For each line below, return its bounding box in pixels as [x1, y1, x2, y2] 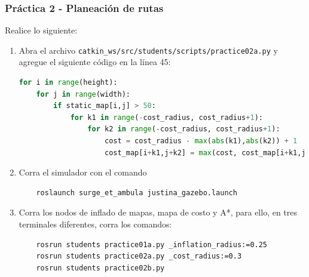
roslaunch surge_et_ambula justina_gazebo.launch [36, 188, 237, 197]
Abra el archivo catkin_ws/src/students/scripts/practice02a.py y [19, 44, 278, 56]
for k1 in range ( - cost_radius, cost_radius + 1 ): [70, 113, 263, 122]
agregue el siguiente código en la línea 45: [19, 56, 171, 68]
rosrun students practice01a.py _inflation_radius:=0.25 [36, 240, 268, 249]
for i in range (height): [19, 78, 118, 87]
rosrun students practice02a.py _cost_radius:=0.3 [36, 252, 242, 261]
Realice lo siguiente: [5, 24, 78, 36]
